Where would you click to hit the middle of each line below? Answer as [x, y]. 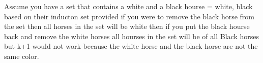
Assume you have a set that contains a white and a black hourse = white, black [128, 6]
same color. [22, 56]
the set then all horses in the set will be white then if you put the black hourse [127, 26]
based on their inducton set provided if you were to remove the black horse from [129, 16]
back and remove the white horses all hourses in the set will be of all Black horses [131, 36]
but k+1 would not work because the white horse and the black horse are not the [131, 46]
